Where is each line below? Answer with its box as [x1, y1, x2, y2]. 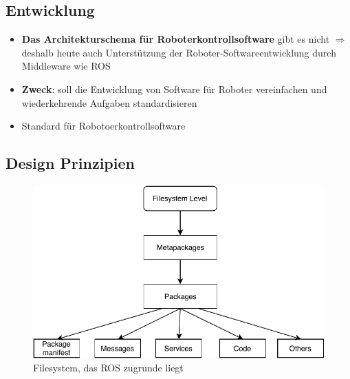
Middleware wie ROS [21, 59, 111, 73]
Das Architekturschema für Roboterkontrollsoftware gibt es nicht [21, 32, 330, 46]
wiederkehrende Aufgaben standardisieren [21, 95, 197, 110]
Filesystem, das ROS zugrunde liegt [33, 360, 184, 375]
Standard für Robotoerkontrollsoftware [21, 119, 186, 133]
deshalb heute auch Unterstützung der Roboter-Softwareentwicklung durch [21, 45, 336, 59]
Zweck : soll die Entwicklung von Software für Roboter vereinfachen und [21, 81, 327, 96]
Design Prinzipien [6, 152, 135, 174]
